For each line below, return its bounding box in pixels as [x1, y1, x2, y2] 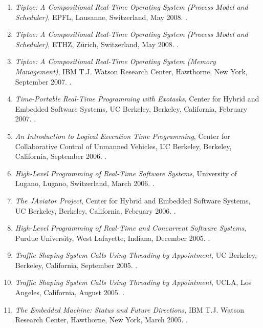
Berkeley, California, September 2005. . [15, 259, 138, 270]
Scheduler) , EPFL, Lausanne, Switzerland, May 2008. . [15, 11, 187, 22]
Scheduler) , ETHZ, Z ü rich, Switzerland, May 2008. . [15, 38, 179, 49]
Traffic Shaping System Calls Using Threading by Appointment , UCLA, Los [15, 277, 252, 288]
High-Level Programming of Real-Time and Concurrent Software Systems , [15, 222, 247, 233]
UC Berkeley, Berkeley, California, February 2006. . [15, 205, 176, 216]
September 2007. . [15, 76, 72, 87]
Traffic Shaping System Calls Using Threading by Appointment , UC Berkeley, [15, 250, 257, 260]
